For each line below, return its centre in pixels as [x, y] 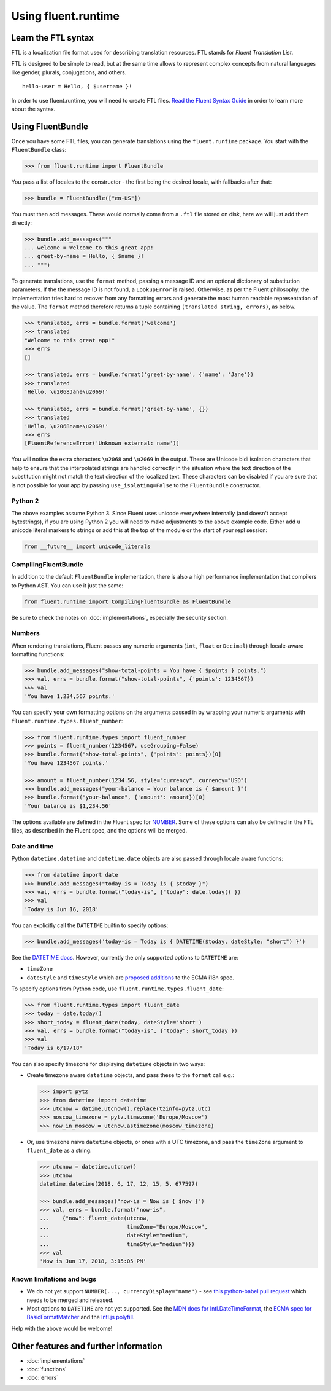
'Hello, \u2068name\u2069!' [66, 426]
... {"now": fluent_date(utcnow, [95, 1218]
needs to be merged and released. [70, 1300]
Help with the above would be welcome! [62, 1328]
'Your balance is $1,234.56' [68, 806]
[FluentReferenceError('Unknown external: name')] [102, 443]
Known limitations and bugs [54, 1279]
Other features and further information [87, 1346]
